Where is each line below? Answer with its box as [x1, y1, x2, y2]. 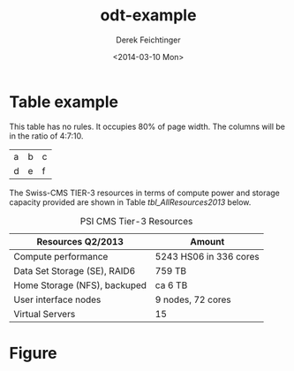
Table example [9, 92, 119, 111]
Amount [189, 235, 225, 247]
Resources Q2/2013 [36, 235, 124, 247]
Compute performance [13, 250, 109, 262]
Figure [9, 343, 57, 363]
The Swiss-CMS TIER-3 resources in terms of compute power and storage [9, 187, 281, 198]
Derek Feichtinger [116, 34, 181, 45]
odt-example [100, 5, 197, 26]
